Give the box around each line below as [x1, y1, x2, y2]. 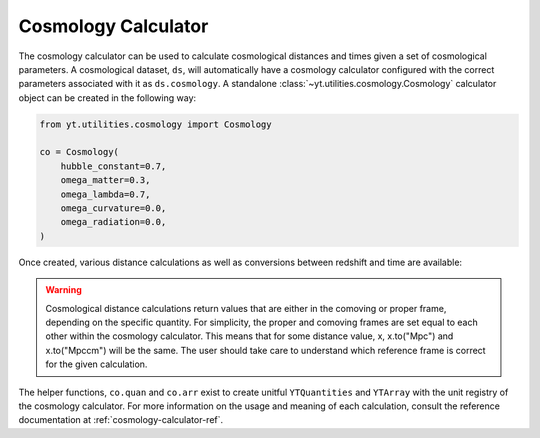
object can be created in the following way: [18, 91, 197, 104]
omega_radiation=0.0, [60, 216, 167, 228]
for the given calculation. [45, 358, 148, 370]
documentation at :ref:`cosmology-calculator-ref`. [18, 414, 224, 426]
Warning [45, 284, 82, 296]
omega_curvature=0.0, [60, 203, 167, 214]
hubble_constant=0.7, [60, 160, 167, 172]
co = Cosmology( [39, 146, 120, 158]
